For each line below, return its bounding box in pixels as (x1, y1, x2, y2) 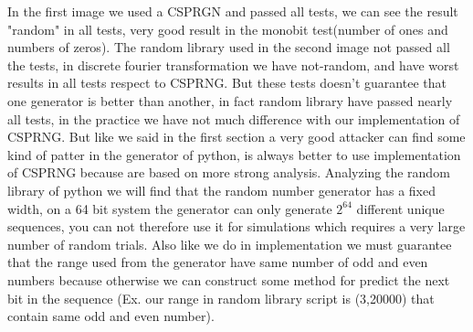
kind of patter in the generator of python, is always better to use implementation (7, 145, 461, 164)
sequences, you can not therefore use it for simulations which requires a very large (7, 217, 466, 236)
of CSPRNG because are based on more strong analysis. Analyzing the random (7, 163, 450, 182)
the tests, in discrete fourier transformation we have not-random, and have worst (7, 55, 459, 74)
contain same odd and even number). (7, 306, 215, 326)
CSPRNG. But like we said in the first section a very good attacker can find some (7, 127, 466, 146)
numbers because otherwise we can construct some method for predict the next (7, 270, 450, 289)
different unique (356, 198, 445, 218)
